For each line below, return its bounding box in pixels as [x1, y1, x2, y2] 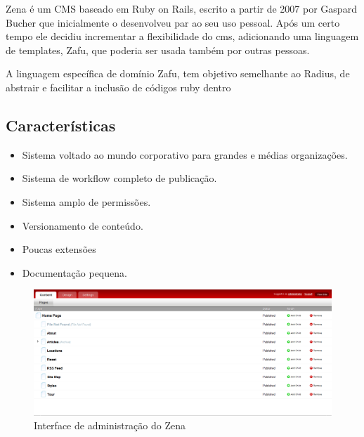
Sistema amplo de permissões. [22, 194, 151, 209]
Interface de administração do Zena [34, 418, 186, 433]
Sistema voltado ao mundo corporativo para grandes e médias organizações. [22, 147, 348, 162]
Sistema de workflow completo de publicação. [22, 171, 217, 185]
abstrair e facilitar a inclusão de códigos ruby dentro [6, 79, 231, 94]
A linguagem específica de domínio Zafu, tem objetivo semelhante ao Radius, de [6, 66, 350, 81]
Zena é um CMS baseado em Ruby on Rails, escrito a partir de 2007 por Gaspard [6, 1, 357, 15]
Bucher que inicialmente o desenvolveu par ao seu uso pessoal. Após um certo [6, 15, 340, 30]
